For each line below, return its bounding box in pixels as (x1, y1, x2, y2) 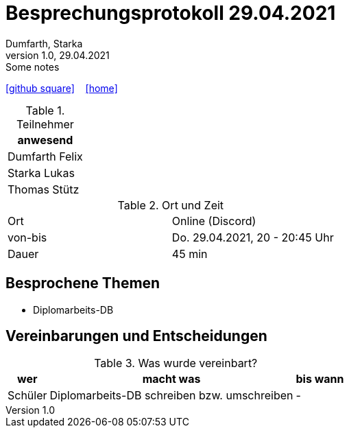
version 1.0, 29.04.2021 (5, 49, 110, 61)
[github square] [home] (5, 82, 118, 94)
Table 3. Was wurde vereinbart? (94, 356, 258, 371)
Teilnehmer (16, 117, 74, 131)
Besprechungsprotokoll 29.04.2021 (5, 1, 336, 25)
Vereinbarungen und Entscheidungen (5, 327, 267, 345)
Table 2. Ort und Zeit (117, 198, 224, 212)
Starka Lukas (8, 165, 75, 180)
